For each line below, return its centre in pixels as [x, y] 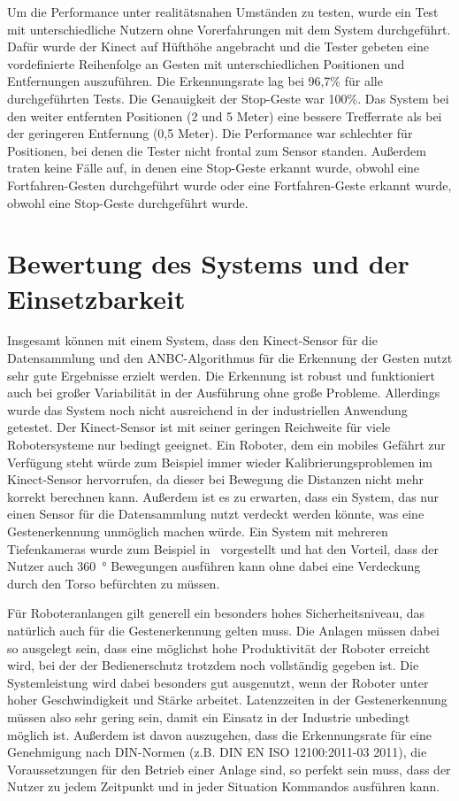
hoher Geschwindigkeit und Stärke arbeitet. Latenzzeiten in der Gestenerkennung [227, 700]
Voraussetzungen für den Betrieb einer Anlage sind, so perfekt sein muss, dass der [229, 769]
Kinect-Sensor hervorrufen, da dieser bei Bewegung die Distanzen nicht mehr [216, 479]
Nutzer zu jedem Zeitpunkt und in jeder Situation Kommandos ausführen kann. [224, 786]
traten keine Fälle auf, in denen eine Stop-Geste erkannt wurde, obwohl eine [214, 168]
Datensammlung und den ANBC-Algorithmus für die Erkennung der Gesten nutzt [230, 358]
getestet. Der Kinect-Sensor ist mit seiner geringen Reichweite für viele [199, 427]
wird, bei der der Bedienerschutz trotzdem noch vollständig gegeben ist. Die [213, 665]
